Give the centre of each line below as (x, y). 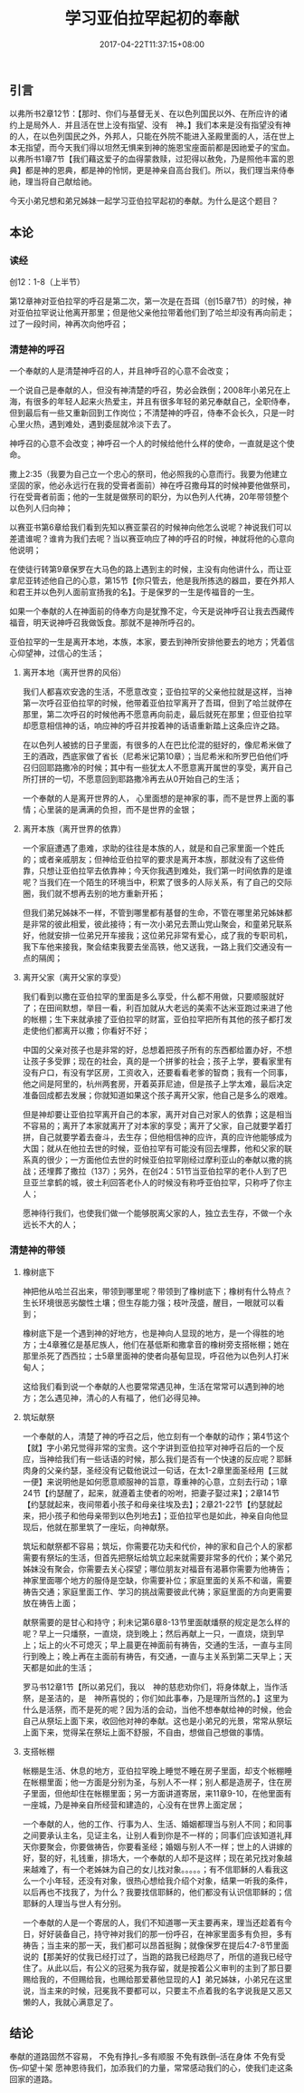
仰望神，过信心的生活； (61, 653)
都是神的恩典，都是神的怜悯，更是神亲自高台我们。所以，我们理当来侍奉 (160, 170)
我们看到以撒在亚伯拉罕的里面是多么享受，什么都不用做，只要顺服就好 (153, 997)
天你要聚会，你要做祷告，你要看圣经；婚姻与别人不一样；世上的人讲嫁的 (157, 1846)
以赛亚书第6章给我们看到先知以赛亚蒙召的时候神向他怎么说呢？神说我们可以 (151, 528)
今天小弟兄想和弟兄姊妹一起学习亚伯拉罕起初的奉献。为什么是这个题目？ (144, 201)
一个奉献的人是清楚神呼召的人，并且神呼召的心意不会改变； (120, 371)
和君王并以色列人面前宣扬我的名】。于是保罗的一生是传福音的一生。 (134, 592)
